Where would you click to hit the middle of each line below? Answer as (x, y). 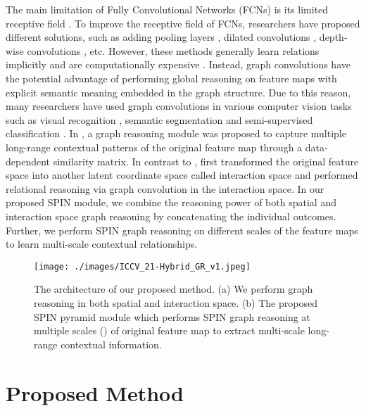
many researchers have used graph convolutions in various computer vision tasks (179, 106)
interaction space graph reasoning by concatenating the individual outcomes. (171, 216)
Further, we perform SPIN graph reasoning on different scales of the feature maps (182, 230)
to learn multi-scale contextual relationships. (102, 244)
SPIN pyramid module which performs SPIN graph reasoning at (172, 316)
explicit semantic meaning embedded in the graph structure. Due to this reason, (178, 92)
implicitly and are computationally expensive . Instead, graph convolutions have (178, 64)
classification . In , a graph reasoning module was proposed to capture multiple (176, 133)
